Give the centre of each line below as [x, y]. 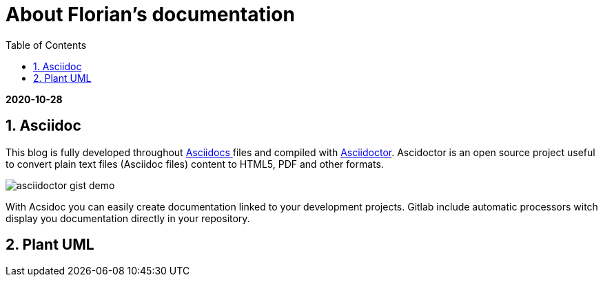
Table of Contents [46, 45]
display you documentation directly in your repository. [128, 218]
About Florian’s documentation [150, 14]
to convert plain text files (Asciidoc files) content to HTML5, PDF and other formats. [195, 164]
